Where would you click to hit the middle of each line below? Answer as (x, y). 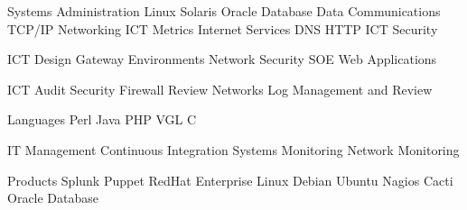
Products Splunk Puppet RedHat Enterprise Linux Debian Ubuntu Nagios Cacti (230, 180)
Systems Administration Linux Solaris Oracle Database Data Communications (224, 11)
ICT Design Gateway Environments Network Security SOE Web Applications (222, 59)
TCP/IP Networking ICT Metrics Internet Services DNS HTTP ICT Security (223, 28)
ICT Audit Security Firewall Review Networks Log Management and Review (220, 89)
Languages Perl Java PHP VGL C (102, 119)
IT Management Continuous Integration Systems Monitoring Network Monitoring (233, 149)
